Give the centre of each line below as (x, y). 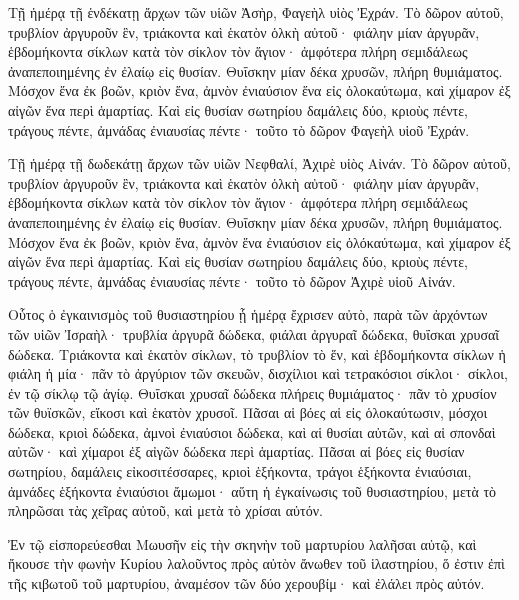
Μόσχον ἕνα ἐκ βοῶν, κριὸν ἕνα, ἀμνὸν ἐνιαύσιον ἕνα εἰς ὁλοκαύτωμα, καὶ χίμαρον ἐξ (259, 90)
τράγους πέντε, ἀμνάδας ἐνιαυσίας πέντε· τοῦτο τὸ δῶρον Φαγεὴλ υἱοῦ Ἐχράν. (239, 129)
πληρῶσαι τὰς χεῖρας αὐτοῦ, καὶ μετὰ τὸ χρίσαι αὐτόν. (165, 510)
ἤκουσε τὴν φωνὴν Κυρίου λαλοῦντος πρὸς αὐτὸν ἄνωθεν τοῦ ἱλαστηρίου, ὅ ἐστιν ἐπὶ (256, 563)
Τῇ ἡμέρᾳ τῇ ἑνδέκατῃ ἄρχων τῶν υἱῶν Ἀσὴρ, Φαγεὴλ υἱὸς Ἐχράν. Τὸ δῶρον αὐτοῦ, (256, 12)
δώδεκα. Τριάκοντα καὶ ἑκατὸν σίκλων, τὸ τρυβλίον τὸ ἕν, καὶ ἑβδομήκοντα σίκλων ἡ (257, 353)
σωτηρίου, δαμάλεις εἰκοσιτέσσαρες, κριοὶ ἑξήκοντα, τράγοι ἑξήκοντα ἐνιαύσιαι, (240, 471)
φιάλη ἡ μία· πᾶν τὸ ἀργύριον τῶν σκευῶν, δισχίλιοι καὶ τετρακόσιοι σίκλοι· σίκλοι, (258, 373)
